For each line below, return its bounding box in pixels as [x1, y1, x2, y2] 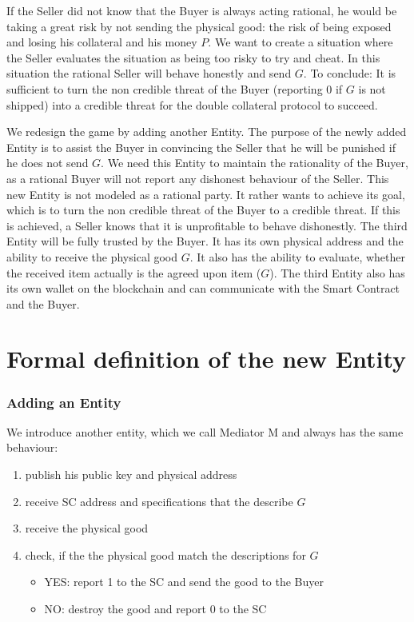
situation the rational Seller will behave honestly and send [6, 65, 292, 82]
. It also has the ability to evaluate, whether [189, 248, 405, 265]
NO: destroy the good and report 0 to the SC [44, 600, 267, 617]
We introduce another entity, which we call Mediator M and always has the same [6, 423, 404, 440]
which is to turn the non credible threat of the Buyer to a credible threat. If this [6, 201, 400, 218]
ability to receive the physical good [6, 248, 178, 265]
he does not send [6, 154, 89, 171]
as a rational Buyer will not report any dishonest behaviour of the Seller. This [6, 169, 389, 186]
